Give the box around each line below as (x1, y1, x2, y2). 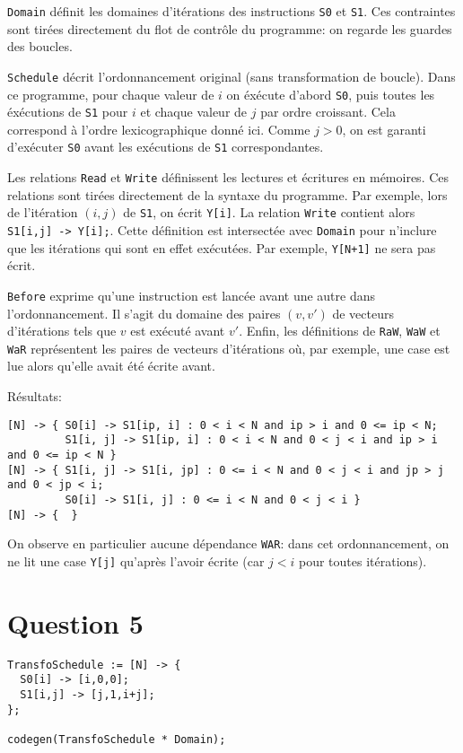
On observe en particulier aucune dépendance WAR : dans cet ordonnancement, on (7, 534, 450, 553)
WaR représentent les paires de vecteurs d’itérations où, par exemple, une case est (7, 338, 450, 357)
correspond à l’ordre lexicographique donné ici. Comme (7, 119, 310, 138)
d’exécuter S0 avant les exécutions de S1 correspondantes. (7, 137, 324, 156)
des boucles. (7, 37, 73, 56)
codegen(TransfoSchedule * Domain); (7, 732, 226, 746)
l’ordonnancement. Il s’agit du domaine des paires (7, 303, 281, 322)
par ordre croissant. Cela (260, 102, 396, 121)
